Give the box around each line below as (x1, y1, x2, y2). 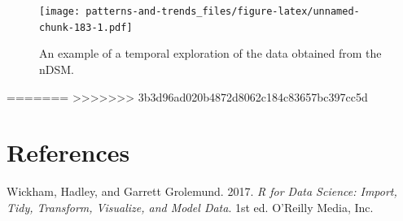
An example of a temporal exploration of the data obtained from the (39, 45, 382, 62)
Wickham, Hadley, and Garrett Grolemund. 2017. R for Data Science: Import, (7, 183, 397, 200)
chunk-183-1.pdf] (39, 21, 133, 33)
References (7, 136, 130, 169)
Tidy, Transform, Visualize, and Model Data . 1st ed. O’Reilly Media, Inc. (7, 198, 374, 215)
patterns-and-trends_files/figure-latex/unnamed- (85, 6, 360, 17)
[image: (39, 6, 81, 17)
